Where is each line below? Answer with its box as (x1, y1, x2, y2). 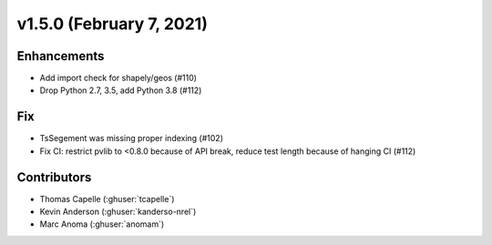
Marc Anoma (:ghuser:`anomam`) (39, 219, 165, 230)
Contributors (16, 169, 92, 185)
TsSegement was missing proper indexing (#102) (39, 133, 223, 144)
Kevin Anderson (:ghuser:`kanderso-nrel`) (39, 206, 197, 218)
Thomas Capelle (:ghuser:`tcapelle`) (39, 193, 175, 204)
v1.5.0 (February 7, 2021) (16, 14, 209, 34)
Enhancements (16, 48, 105, 64)
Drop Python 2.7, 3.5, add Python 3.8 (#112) (39, 85, 202, 96)
